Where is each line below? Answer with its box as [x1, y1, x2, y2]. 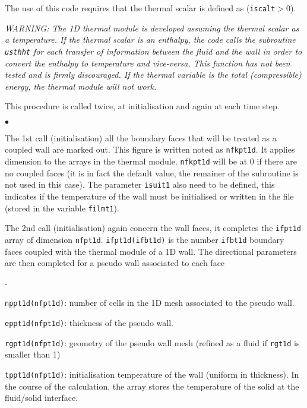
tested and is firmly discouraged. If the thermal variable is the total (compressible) [5, 68, 302, 81]
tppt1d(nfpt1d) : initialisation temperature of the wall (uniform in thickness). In [5, 368, 299, 380]
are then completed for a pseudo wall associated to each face [5, 257, 225, 269]
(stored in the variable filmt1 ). [5, 201, 119, 214]
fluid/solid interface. [5, 391, 78, 404]
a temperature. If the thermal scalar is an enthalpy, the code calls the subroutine [5, 33, 296, 46]
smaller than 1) [5, 348, 61, 360]
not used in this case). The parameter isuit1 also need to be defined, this [5, 178, 275, 191]
